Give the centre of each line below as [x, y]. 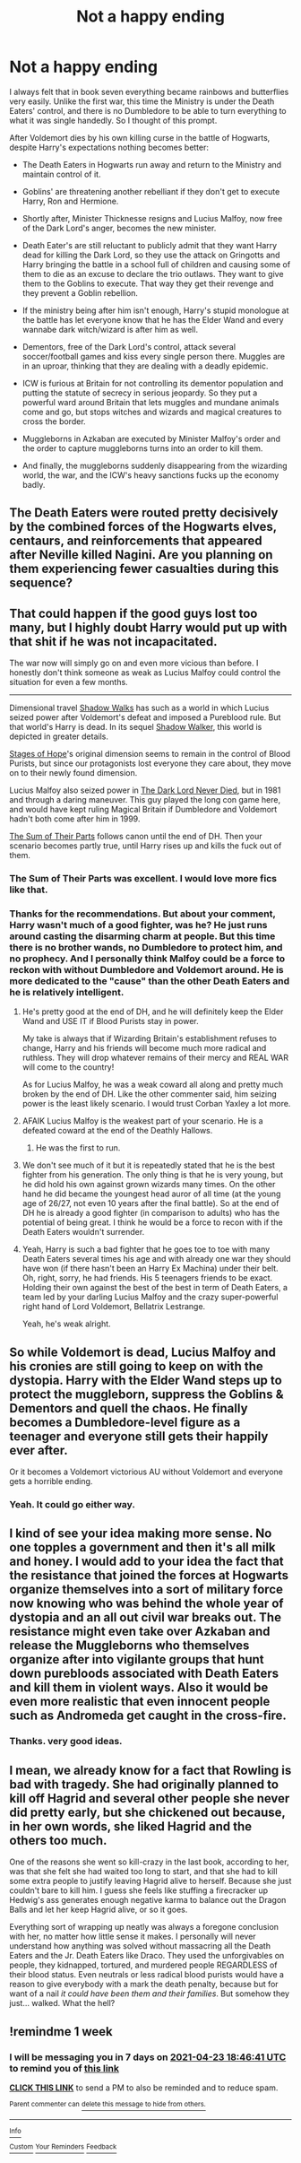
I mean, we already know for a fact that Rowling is [150, 1770]
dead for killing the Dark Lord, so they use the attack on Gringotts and [151, 255]
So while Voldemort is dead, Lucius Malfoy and [142, 1352]
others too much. [58, 1840]
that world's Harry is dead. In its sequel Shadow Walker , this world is [136, 727]
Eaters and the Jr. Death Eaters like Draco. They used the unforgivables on [147, 1956]
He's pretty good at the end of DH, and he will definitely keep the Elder [153, 1012]
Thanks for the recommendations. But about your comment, [142, 914]
